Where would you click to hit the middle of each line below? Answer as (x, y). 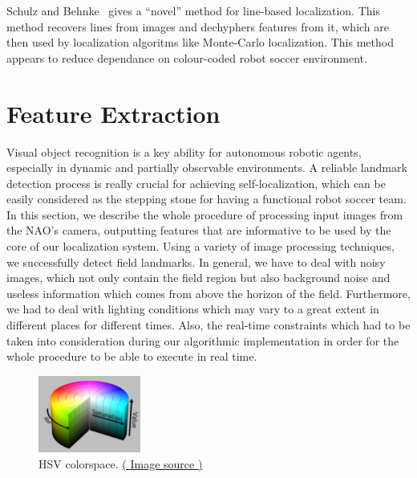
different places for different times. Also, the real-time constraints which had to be (208, 325)
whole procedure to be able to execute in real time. (132, 356)
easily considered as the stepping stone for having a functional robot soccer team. (206, 199)
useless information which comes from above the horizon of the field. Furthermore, (208, 293)
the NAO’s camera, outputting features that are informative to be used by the (199, 230)
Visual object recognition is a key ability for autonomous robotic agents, (184, 151)
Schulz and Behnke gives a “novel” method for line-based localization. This (193, 10)
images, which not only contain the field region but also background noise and (198, 278)
